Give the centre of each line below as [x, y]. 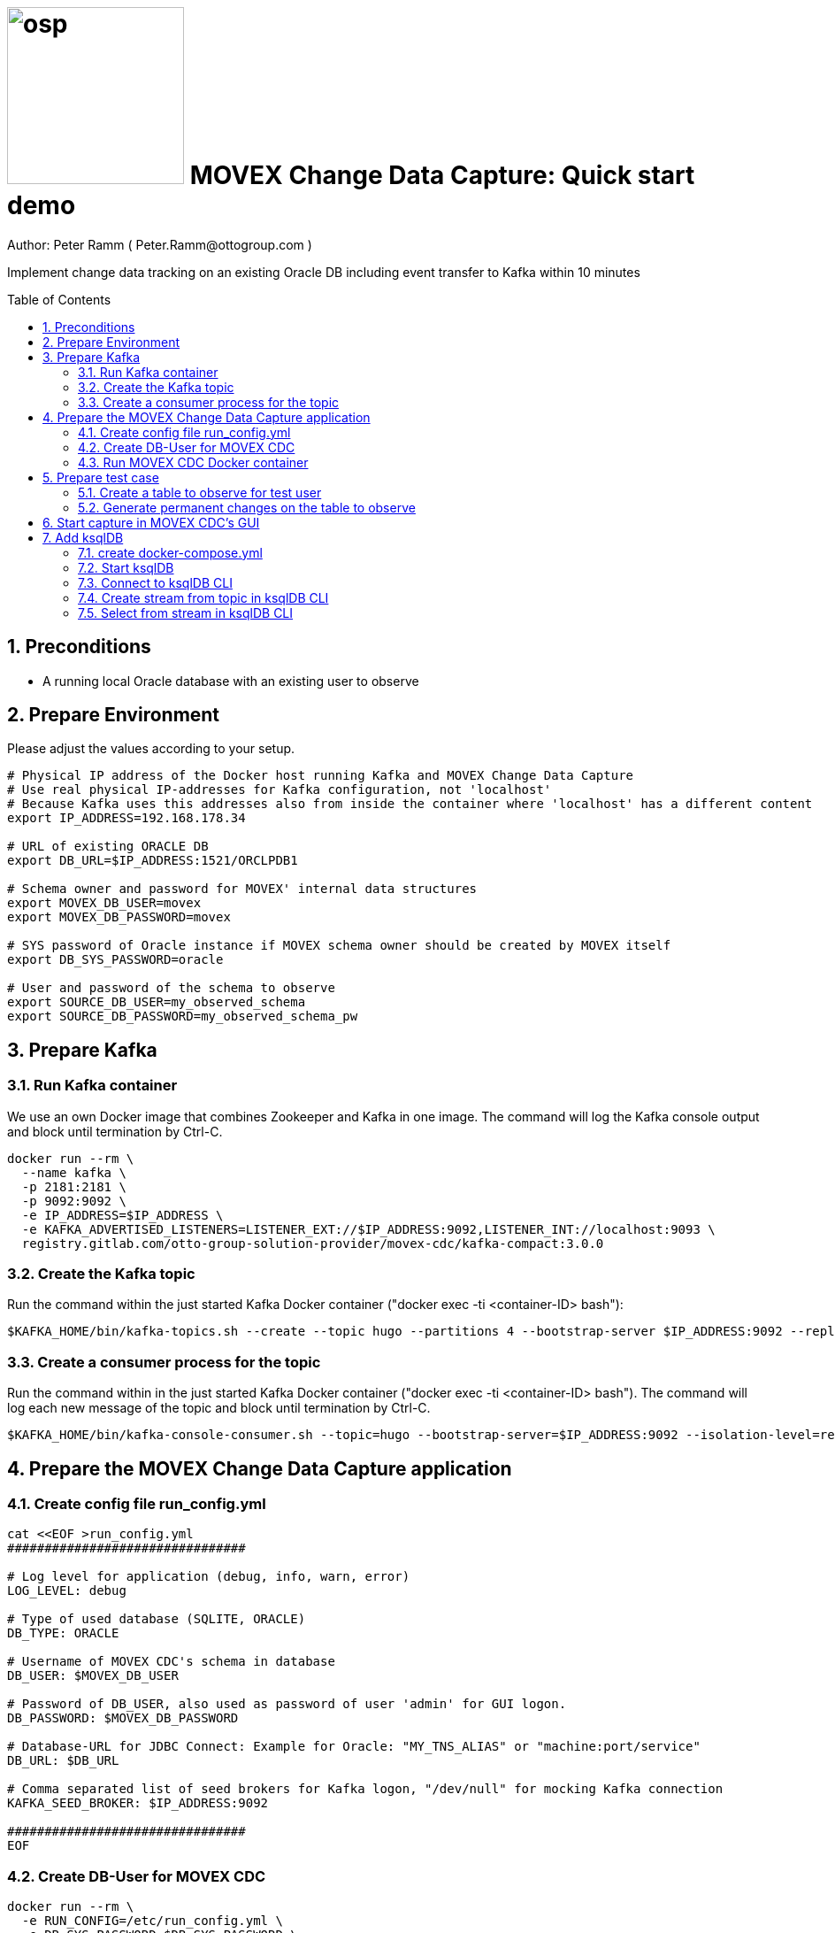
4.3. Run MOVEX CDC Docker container [193, 462]
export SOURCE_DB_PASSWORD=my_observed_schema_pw [183, 1017]
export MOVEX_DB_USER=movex [104, 903]
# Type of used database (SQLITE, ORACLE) [157, 1619]
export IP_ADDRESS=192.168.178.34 [126, 818]
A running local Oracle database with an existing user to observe [231, 681]
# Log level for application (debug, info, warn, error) [209, 1577]
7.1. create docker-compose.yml [170, 552]
